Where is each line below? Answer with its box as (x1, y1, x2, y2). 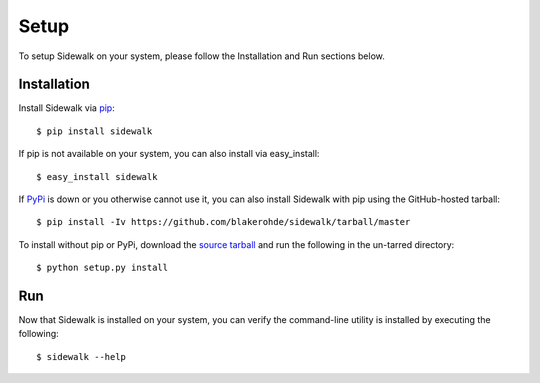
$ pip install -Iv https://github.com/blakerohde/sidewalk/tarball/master (36, 216, 411, 228)
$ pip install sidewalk (36, 125, 153, 137)
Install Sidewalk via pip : (18, 102, 115, 114)
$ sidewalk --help (36, 351, 127, 362)
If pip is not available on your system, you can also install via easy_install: (18, 148, 320, 160)
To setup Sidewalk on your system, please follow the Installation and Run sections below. (18, 50, 385, 62)
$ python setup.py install (36, 262, 169, 274)
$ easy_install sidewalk (36, 171, 158, 182)
